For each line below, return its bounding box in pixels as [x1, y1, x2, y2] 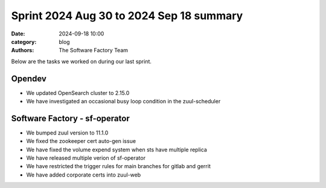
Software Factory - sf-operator [11, 113, 130, 123]
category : [11, 38, 37, 45]
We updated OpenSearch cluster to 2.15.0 [26, 89, 130, 96]
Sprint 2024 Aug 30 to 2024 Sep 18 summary [11, 9, 243, 22]
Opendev [11, 73, 46, 83]
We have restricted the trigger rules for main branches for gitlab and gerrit [26, 163, 211, 170]
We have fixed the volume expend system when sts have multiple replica [26, 146, 208, 153]
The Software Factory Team [59, 47, 129, 54]
